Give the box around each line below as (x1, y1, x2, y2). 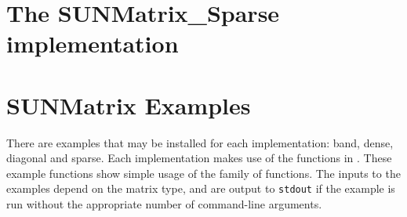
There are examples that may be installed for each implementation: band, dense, (6, 134, 394, 150)
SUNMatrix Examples (6, 89, 251, 121)
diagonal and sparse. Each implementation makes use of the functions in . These (6, 150, 392, 166)
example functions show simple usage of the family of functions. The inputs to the (6, 165, 401, 181)
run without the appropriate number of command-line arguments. (6, 196, 322, 212)
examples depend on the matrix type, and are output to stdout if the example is (6, 180, 395, 197)
